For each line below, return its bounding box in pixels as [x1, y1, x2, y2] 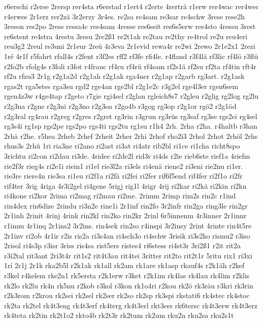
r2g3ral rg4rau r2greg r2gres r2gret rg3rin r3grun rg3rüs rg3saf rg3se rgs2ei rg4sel [4, 110, 257, 121]
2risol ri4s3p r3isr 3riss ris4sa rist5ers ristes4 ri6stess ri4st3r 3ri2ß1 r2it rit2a [4, 240, 241, 251]
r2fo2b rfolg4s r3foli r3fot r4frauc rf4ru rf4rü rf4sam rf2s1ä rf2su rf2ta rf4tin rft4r [4, 61, 256, 71]
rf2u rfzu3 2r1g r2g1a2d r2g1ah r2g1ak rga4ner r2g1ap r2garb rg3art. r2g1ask [4, 71, 245, 81]
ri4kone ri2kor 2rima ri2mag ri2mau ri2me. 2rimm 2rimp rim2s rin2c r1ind [4, 190, 236, 201]
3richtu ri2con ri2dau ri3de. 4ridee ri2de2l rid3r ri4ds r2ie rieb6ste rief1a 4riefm [4, 150, 250, 161]
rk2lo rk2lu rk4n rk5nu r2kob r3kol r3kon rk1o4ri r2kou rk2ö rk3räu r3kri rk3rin [4, 280, 253, 290]
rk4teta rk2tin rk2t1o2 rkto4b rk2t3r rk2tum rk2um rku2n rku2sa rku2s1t [4, 310, 234, 320]
